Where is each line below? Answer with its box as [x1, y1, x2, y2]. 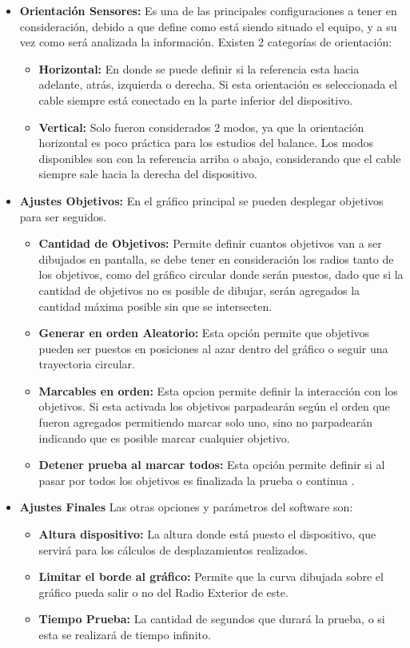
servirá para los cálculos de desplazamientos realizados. [38, 541, 308, 558]
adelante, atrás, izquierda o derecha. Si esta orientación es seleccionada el [38, 76, 398, 93]
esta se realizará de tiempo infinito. [38, 626, 211, 642]
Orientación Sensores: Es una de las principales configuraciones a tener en [19, 2, 397, 18]
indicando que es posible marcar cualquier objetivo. [38, 429, 290, 446]
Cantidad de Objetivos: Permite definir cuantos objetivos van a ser [38, 235, 382, 252]
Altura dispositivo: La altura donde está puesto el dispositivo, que [38, 526, 376, 543]
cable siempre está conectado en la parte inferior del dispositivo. [38, 91, 353, 108]
